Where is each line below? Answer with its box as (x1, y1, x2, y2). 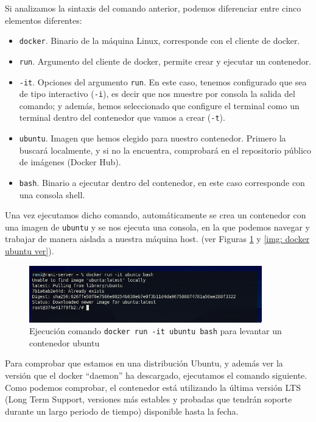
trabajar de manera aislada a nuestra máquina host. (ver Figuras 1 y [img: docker (5, 232, 310, 245)
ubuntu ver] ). (5, 245, 54, 257)
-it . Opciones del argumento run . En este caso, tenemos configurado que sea (19, 75, 307, 88)
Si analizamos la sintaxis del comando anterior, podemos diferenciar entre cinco (5, 2, 301, 14)
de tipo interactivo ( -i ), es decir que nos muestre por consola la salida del (19, 87, 295, 100)
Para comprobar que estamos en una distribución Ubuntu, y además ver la (5, 357, 283, 370)
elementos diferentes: (5, 13, 82, 26)
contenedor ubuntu (29, 336, 100, 349)
